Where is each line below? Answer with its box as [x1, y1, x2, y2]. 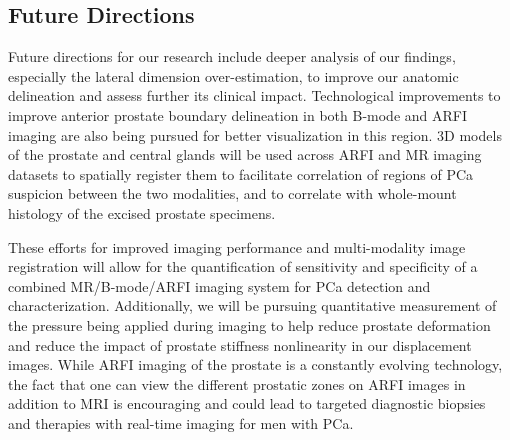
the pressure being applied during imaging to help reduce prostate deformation [8, 314, 491, 335]
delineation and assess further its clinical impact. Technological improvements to [8, 85, 501, 106]
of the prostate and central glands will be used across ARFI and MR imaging [8, 144, 482, 165]
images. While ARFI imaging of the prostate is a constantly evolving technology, [8, 354, 503, 375]
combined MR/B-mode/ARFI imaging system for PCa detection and [8, 275, 431, 296]
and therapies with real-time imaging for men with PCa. [8, 412, 354, 433]
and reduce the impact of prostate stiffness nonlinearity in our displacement [8, 334, 472, 355]
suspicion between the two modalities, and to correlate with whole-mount [8, 183, 457, 204]
